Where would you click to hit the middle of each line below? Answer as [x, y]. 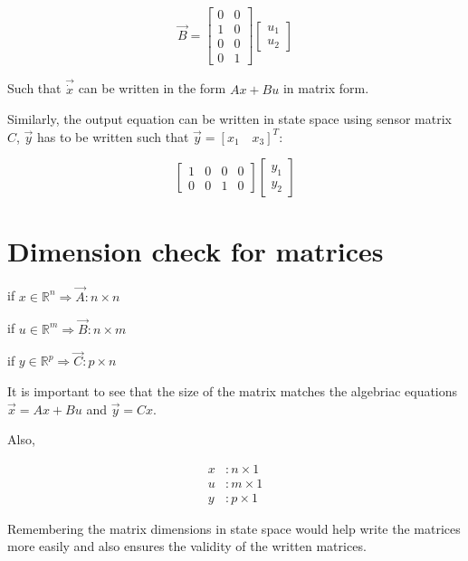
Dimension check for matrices [196, 250]
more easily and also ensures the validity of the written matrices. [187, 546]
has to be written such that [113, 136]
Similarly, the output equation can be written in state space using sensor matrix [229, 119]
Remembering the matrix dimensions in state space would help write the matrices [234, 528]
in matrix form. [326, 88]
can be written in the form [152, 88]
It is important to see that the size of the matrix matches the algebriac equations [233, 390]
